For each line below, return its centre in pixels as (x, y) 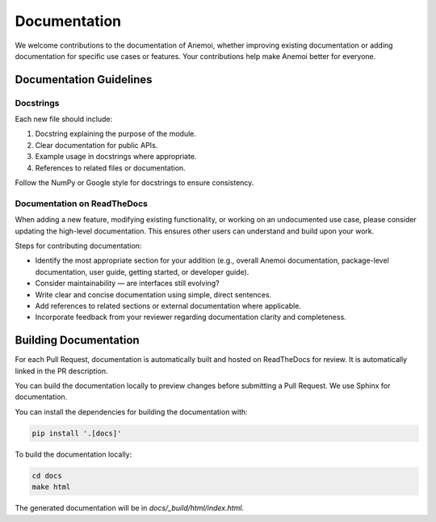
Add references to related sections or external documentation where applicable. (168, 305)
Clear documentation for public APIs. (96, 145)
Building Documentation (78, 341)
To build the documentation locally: (73, 454)
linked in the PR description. (61, 371)
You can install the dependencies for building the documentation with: (131, 411)
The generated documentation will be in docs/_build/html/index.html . (130, 508)
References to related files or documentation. (110, 168)
